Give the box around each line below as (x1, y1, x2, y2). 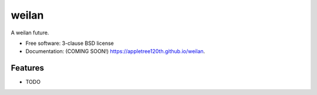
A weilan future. (11, 29, 49, 36)
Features (11, 63, 44, 73)
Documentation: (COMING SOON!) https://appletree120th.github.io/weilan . (25, 48, 205, 55)
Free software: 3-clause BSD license (25, 40, 114, 47)
